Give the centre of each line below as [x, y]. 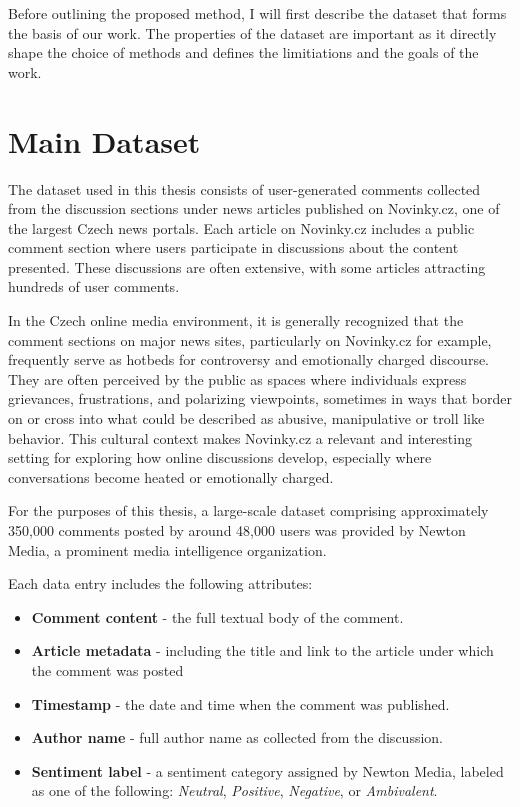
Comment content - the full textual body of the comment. [217, 616]
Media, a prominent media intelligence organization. [167, 549]
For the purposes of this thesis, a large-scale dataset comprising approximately [248, 510]
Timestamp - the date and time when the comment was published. [240, 703]
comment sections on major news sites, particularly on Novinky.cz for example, [250, 339]
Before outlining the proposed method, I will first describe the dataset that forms [257, 13]
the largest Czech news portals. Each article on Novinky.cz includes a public [241, 227]
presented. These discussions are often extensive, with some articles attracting [247, 266]
